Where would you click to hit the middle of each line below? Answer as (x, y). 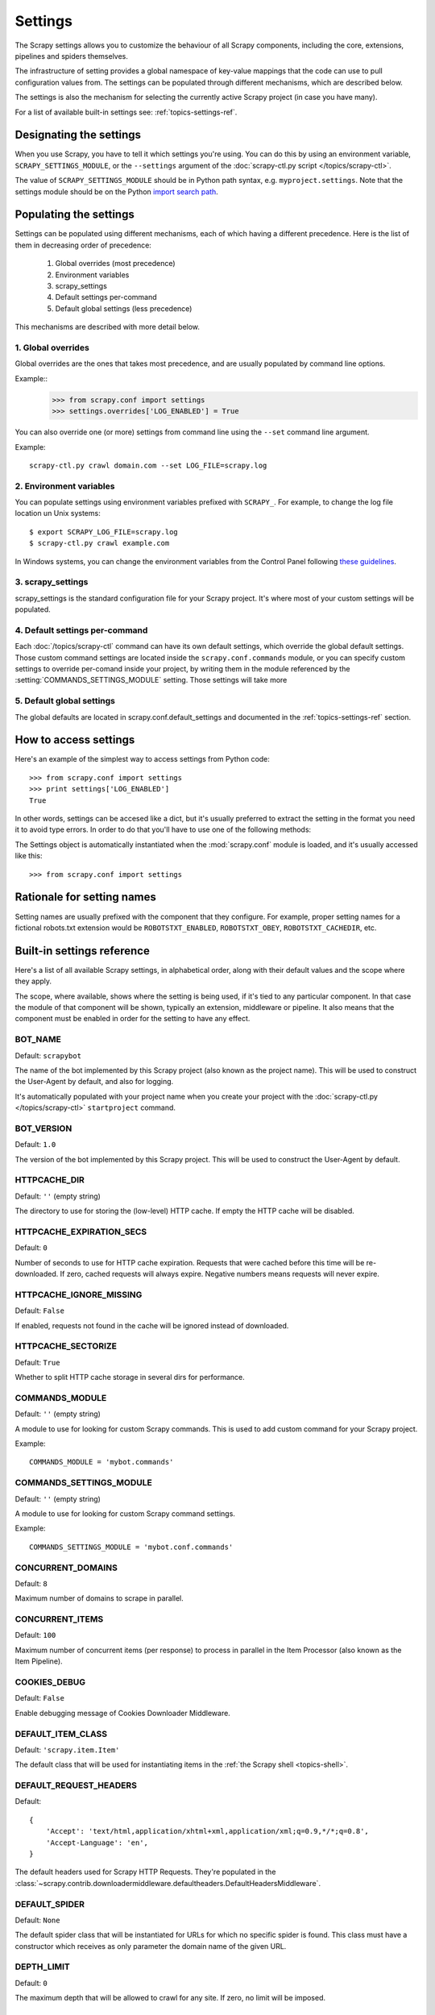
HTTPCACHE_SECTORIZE (66, 1346)
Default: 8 (31, 1583)
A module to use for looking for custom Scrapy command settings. (125, 1513)
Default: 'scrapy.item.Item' (67, 1750)
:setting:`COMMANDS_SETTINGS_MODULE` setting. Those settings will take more (151, 680)
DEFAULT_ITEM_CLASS (61, 1734)
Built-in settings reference (83, 951)
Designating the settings (78, 135)
